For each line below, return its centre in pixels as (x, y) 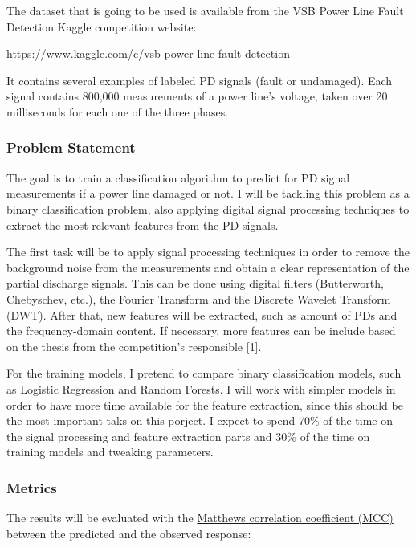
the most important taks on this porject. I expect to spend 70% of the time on (200, 420)
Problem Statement (71, 147)
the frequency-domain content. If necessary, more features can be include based (201, 331)
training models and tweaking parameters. (110, 452)
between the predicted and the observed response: (129, 533)
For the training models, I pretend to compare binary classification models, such (204, 373)
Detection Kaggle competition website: (102, 26)
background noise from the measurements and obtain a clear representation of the (208, 267)
